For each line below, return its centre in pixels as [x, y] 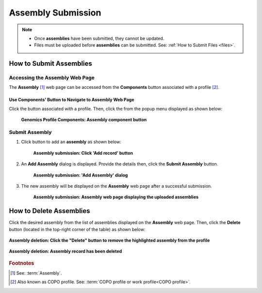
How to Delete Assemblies [49, 211]
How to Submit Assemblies [50, 64]
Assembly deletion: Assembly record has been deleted [65, 251]
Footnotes [22, 263]
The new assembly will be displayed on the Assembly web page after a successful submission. [116, 186]
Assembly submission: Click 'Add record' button [83, 153]
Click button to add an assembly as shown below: [71, 142]
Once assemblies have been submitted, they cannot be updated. [99, 38]
